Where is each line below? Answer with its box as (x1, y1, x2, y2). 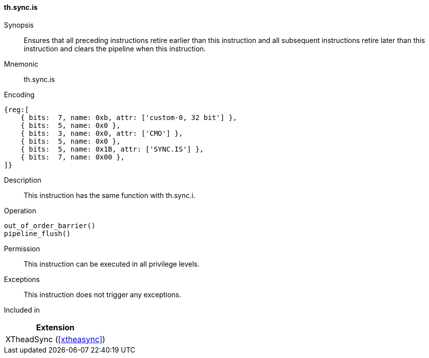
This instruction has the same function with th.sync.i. (24, 191, 195, 199)
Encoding (4, 90, 35, 99)
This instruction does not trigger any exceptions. (24, 290, 182, 299)
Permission (4, 244, 40, 253)
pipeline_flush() (4, 229, 71, 238)
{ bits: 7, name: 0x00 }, (20, 153, 125, 161)
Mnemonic (4, 59, 39, 68)
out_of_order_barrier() (4, 221, 96, 230)
